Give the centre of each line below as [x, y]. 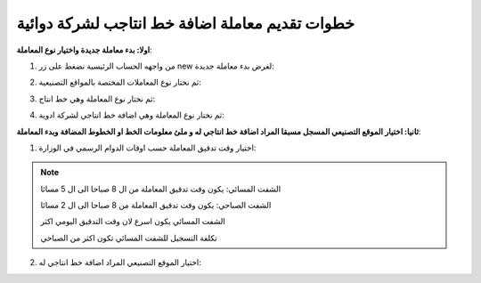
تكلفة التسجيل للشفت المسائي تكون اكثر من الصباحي [129, 238]
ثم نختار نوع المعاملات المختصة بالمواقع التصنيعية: [120, 82]
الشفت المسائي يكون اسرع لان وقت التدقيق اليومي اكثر [133, 222]
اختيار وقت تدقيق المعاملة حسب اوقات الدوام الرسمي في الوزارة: [147, 148]
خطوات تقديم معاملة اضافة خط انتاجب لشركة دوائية [186, 23]
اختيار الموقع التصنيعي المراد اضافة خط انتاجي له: [120, 263]
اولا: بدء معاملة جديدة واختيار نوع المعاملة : [84, 50]
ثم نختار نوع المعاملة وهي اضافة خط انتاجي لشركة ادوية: [131, 115]
